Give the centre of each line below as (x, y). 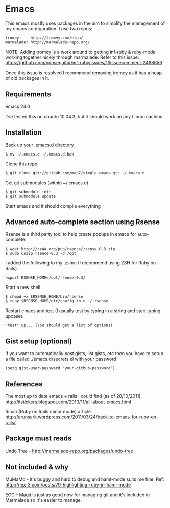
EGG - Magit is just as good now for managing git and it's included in (78, 495)
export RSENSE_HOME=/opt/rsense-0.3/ (45, 278)
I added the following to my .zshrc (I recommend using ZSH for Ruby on (81, 263)
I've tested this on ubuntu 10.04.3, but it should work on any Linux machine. (85, 116)
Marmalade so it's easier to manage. (44, 500)
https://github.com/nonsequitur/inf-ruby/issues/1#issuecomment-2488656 (84, 62)
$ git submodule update (31, 196)
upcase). (15, 316)
